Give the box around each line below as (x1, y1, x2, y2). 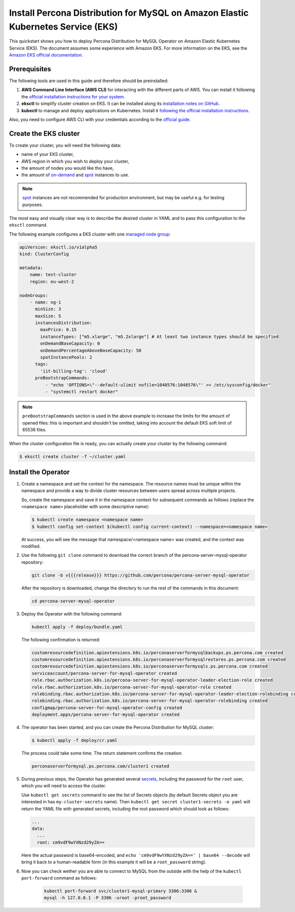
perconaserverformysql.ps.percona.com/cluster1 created (31, 763, 170, 769)
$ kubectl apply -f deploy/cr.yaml (31, 738, 118, 743)
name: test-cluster (29, 272, 77, 277)
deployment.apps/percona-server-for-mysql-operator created (31, 712, 180, 718)
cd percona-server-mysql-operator (31, 598, 115, 604)
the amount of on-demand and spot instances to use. (21, 172, 130, 178)
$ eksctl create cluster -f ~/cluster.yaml (19, 454, 126, 459)
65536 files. (22, 427, 47, 433)
